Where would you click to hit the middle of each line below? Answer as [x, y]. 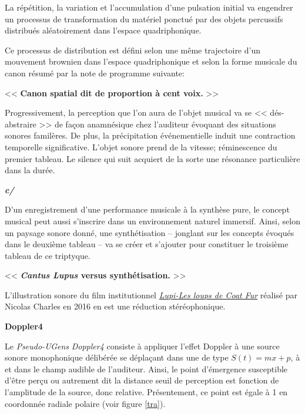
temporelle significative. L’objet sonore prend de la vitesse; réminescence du [141, 147]
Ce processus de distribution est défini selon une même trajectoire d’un [133, 50]
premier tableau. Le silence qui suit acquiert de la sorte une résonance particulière [152, 158]
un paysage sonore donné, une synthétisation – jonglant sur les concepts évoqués [150, 232]
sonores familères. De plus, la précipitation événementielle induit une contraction [150, 135]
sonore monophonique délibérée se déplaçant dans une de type [117, 357]
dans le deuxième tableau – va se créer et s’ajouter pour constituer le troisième [147, 244]
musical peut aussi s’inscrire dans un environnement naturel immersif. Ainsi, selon [152, 221]
